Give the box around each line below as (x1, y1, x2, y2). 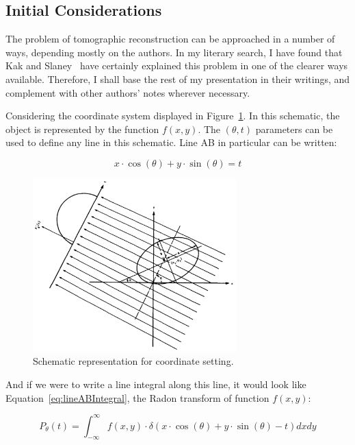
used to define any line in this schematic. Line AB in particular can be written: (5, 135, 337, 149)
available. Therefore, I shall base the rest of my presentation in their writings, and (5, 71, 350, 86)
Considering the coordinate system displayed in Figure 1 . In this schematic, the (5, 108, 340, 123)
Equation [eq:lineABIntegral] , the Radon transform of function (5, 390, 269, 405)
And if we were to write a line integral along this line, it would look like (5, 377, 306, 391)
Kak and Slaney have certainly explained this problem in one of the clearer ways (5, 58, 348, 73)
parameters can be (255, 121, 333, 136)
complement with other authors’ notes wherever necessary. (5, 85, 250, 99)
